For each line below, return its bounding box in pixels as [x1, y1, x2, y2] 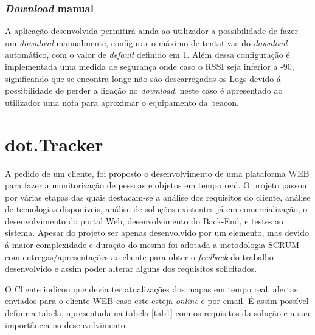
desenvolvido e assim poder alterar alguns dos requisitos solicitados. [5, 262, 257, 275]
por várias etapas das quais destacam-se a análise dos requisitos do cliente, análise [5, 190, 311, 203]
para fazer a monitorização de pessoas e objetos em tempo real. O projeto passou [5, 179, 307, 192]
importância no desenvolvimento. [5, 318, 128, 331]
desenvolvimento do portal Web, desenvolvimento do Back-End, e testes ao [5, 214, 284, 227]
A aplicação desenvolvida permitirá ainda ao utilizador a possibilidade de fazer [5, 24, 298, 37]
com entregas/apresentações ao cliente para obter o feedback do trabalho [5, 250, 274, 263]
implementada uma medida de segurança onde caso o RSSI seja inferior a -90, [5, 60, 294, 72]
